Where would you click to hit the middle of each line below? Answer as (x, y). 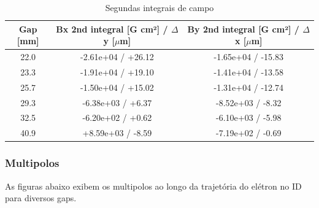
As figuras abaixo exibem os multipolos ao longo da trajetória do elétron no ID (153, 186)
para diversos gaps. (41, 198)
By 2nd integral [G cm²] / (243, 29)
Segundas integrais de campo (159, 7)
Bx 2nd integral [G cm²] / (112, 29)
